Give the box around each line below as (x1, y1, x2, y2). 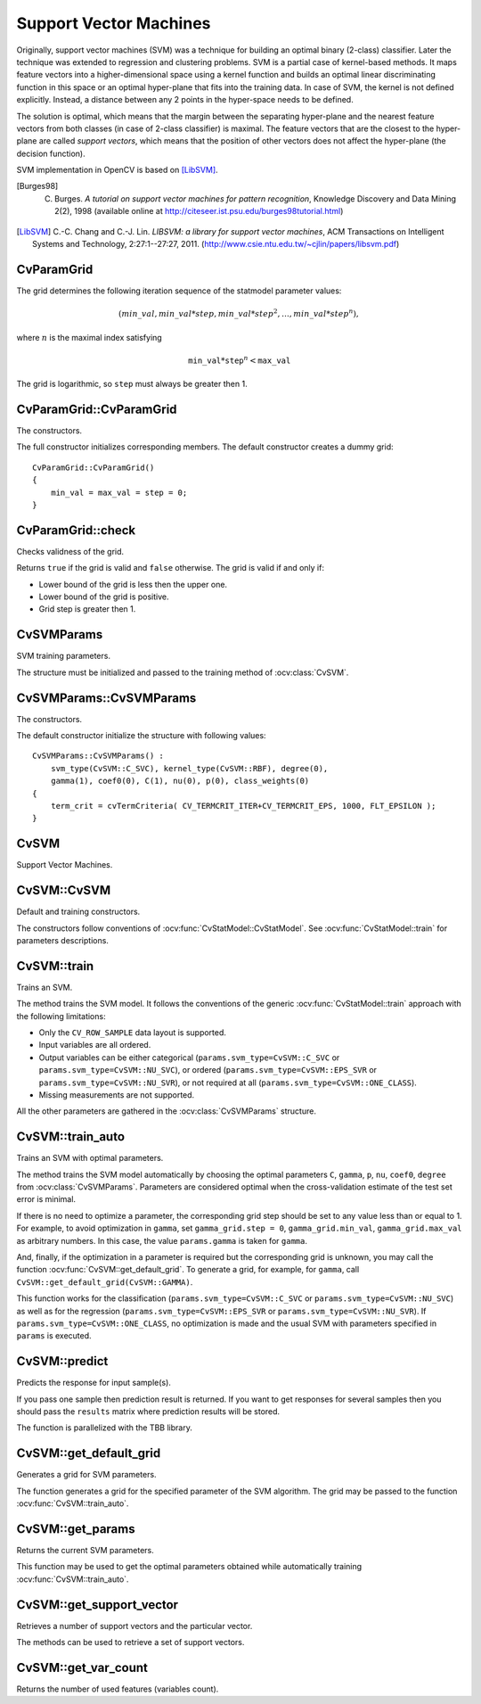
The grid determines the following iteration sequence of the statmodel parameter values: (16, 285, 342, 296)
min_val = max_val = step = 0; (50, 487, 188, 498)
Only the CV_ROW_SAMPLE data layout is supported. (38, 1027, 227, 1038)
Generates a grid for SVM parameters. (16, 1469, 157, 1480)
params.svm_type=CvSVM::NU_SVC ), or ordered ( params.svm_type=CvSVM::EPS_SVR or (38, 1065, 378, 1075)
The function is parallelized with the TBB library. (16, 1422, 193, 1433)
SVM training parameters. (16, 651, 111, 662)
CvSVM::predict (16, 1354, 109, 1369)
